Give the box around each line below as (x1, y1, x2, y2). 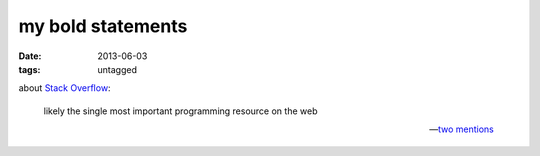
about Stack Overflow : (18, 82, 111, 94)
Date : (18, 50, 42, 62)
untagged (97, 63, 137, 75)
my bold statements (18, 15, 188, 37)
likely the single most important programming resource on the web (43, 105, 318, 117)
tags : (18, 63, 41, 75)
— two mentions (428, 123, 494, 135)
